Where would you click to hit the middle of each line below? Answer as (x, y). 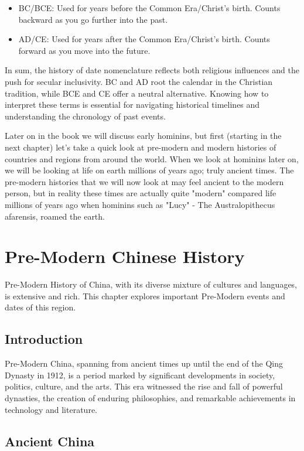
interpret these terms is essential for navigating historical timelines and (132, 105)
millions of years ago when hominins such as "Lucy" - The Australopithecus (140, 204)
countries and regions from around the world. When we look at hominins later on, (152, 158)
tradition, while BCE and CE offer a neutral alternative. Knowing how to (137, 93)
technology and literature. (51, 409)
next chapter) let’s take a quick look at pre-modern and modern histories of (141, 147)
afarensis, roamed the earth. (55, 216)
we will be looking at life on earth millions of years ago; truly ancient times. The (149, 170)
